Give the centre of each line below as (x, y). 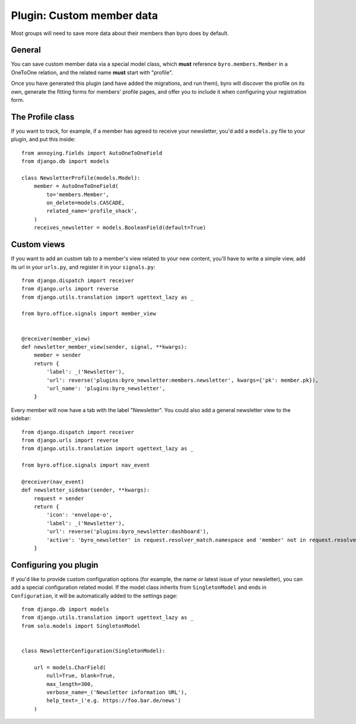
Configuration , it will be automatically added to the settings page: (94, 595)
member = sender (57, 355)
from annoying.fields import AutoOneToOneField (92, 153)
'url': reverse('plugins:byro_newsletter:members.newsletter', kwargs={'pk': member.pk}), (182, 380)
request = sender (59, 498)
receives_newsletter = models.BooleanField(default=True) (120, 228)
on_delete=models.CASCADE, (86, 203)
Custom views (38, 245)
